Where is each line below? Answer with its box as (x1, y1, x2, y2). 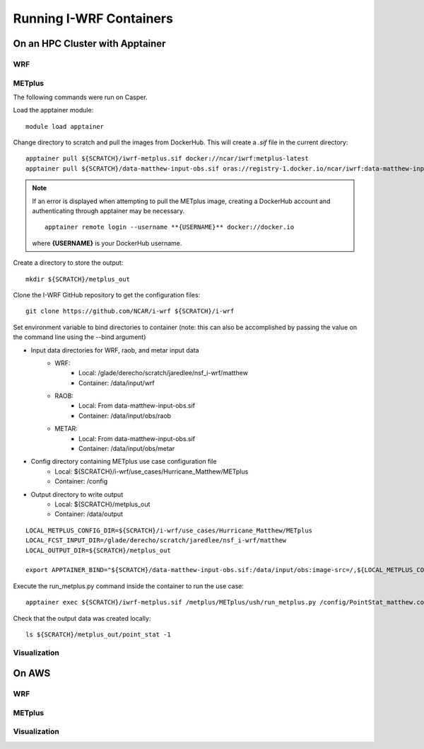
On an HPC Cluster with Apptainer (13, 38, 166, 50)
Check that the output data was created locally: (13, 614, 151, 622)
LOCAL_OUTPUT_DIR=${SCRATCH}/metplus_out (25, 546, 171, 554)
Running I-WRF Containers (13, 11, 173, 26)
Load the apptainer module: (13, 106, 94, 115)
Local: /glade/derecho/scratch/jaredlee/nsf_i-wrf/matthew (78, 369, 249, 377)
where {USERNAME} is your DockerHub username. (32, 239, 182, 247)
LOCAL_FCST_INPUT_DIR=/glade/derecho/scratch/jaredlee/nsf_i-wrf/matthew (25, 537, 287, 544)
